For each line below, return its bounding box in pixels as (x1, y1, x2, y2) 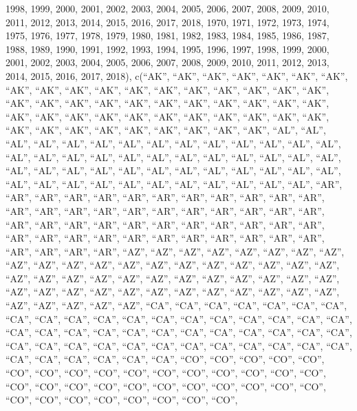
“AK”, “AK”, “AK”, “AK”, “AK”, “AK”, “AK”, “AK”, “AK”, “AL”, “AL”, (6, 123, 326, 137)
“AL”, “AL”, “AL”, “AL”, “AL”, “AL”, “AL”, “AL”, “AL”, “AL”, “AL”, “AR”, (6, 176, 343, 191)
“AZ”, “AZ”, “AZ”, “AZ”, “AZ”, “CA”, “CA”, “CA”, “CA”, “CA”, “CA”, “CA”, (6, 298, 347, 313)
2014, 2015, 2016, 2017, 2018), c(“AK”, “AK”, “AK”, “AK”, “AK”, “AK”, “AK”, (6, 68, 348, 83)
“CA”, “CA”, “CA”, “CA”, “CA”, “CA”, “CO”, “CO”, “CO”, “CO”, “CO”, (6, 352, 325, 366)
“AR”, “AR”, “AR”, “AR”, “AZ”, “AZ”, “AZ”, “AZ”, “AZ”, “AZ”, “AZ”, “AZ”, (6, 244, 345, 258)
